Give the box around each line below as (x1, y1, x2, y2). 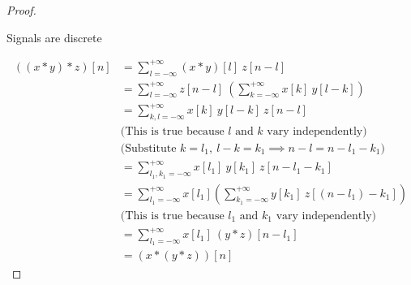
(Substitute (120, 142, 177, 154)
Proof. (6, 2, 36, 18)
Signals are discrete (6, 28, 102, 45)
